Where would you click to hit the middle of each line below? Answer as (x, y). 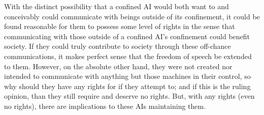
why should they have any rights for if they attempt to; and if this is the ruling (127, 86)
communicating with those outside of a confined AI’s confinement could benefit (127, 36)
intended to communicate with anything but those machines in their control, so (127, 76)
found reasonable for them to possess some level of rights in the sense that (120, 26)
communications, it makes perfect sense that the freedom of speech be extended (128, 56)
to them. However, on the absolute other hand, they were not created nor (118, 66)
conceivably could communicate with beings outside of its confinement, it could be (132, 16)
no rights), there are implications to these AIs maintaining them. (105, 106)
